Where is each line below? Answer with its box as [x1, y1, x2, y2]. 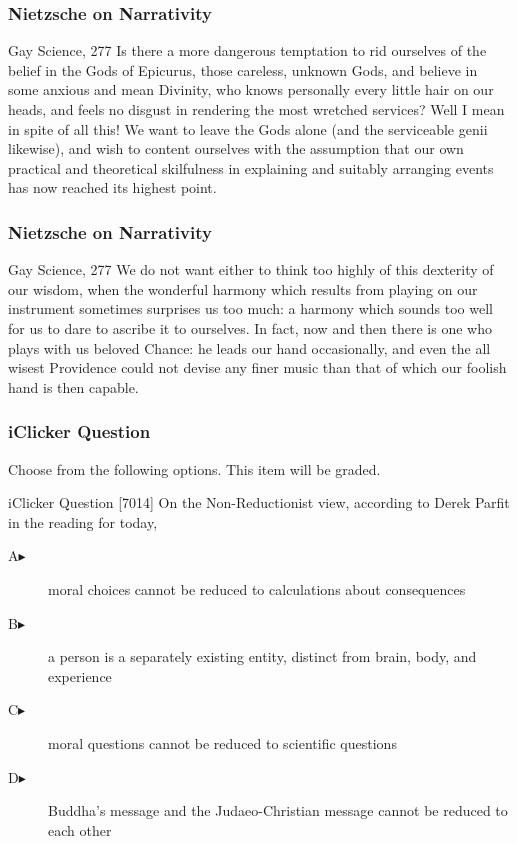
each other [48, 819, 112, 840]
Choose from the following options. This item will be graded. [8, 458, 381, 479]
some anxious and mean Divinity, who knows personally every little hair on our [8, 79, 494, 100]
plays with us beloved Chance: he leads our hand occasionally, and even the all [8, 337, 491, 358]
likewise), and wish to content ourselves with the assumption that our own [8, 138, 464, 159]
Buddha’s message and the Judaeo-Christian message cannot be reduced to [48, 800, 508, 821]
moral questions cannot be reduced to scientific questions [48, 732, 397, 753]
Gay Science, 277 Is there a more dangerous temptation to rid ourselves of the [8, 40, 487, 61]
